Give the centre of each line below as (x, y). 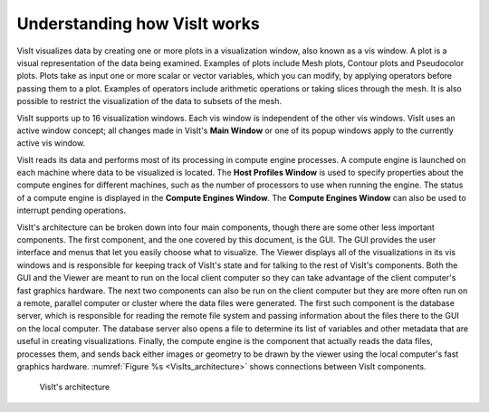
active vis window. (51, 143)
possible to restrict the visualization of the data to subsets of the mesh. (149, 101)
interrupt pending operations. (72, 211)
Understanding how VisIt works (138, 24)
